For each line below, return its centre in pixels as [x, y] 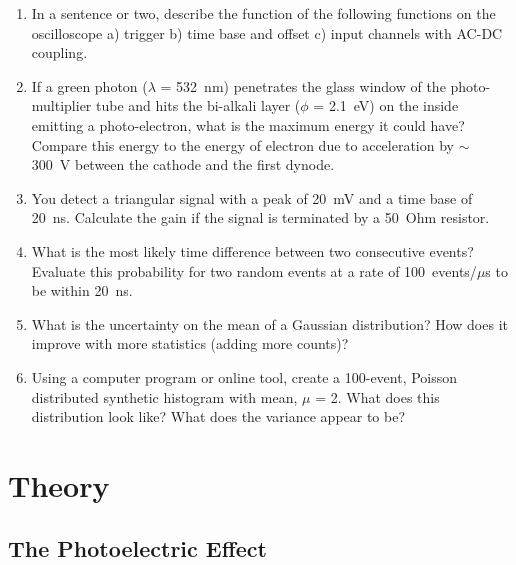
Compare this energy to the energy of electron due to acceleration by [242, 144]
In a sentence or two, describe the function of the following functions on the [263, 13]
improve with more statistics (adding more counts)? [190, 343]
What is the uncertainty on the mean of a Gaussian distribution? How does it [269, 323]
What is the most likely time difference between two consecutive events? [252, 250]
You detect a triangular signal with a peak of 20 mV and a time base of [252, 197]
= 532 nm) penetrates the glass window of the [303, 85]
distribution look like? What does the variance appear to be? [218, 416]
